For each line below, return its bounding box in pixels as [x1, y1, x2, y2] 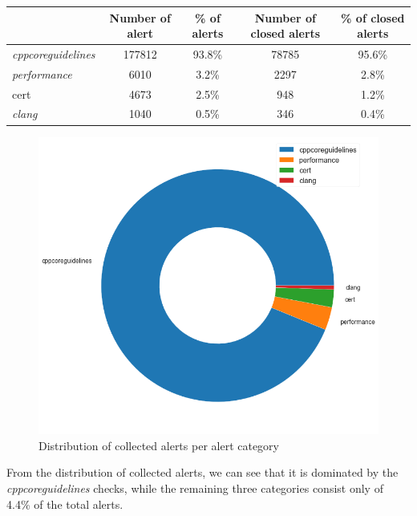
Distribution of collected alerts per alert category [38, 437, 279, 453]
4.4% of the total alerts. [6, 495, 123, 512]
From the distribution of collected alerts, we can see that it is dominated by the [6, 464, 399, 481]
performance [12, 65, 72, 82]
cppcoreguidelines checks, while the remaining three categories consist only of [6, 479, 383, 496]
